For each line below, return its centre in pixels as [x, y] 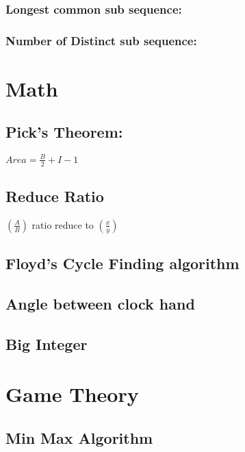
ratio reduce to [63, 224]
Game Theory [72, 394]
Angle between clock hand [100, 303]
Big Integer [47, 343]
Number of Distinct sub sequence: [101, 40]
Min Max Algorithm [79, 437]
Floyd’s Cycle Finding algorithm [122, 263]
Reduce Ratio [55, 196]
